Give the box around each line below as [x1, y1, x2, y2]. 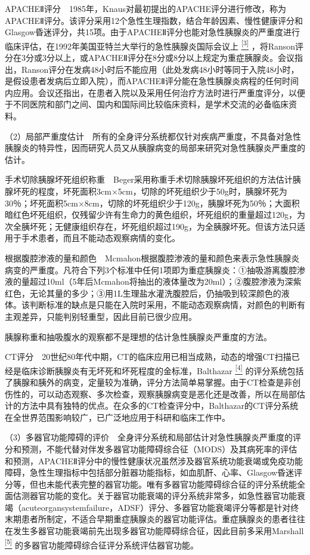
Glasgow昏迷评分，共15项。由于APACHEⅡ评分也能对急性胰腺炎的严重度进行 [5, 26, 300, 38]
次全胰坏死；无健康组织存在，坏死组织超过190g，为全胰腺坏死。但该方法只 [5, 220, 297, 232]
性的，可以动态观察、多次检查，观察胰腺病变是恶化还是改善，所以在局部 [13, 387, 297, 400]
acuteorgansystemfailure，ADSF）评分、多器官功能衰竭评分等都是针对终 [21, 501, 299, 513]
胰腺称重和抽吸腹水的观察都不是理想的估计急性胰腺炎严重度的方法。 [5, 330, 272, 343]
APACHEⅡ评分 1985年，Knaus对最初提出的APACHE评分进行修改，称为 [5, 2, 287, 14]
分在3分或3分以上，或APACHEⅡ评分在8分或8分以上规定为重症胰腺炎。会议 [5, 51, 295, 64]
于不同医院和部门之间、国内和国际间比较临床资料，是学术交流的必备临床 [5, 98, 289, 110]
